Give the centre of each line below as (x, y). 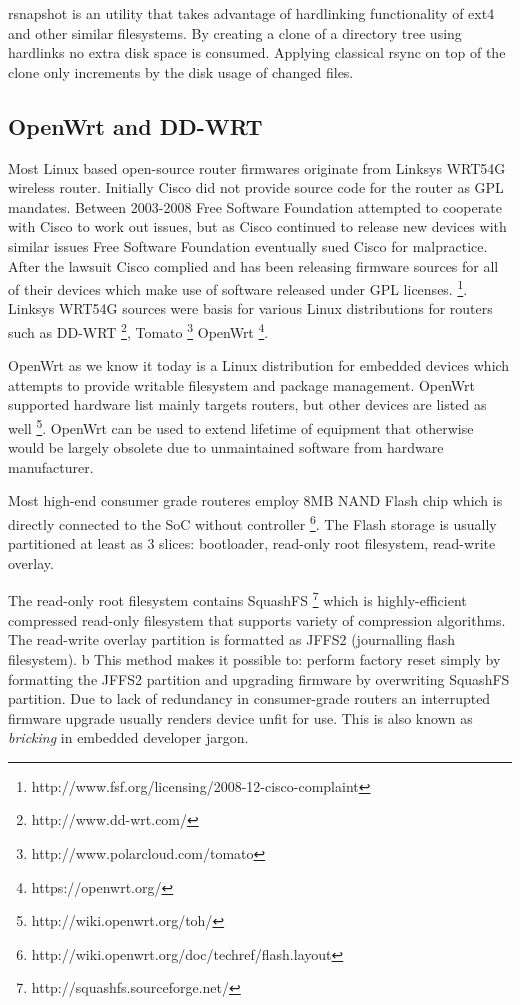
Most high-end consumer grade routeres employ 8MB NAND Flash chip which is (255, 500)
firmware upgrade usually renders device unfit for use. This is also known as (240, 717)
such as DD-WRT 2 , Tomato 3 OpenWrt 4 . (138, 330)
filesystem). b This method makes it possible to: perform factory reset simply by (254, 658)
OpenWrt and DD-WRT (135, 125)
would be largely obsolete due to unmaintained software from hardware (226, 447)
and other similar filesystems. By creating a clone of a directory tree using (235, 32)
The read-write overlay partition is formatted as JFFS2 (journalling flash (232, 639)
